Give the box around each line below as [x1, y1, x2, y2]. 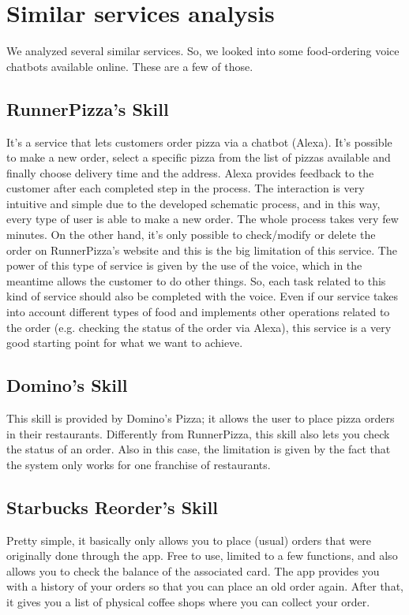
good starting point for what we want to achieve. [6, 334, 243, 351]
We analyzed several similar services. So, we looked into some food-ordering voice [6, 43, 400, 59]
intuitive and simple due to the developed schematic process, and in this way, [6, 195, 381, 211]
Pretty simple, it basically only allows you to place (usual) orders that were [6, 531, 371, 548]
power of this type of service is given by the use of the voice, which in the [6, 257, 362, 274]
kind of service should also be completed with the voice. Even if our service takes [6, 288, 399, 304]
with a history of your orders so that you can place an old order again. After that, [6, 578, 403, 594]
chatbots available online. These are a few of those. [6, 58, 253, 74]
